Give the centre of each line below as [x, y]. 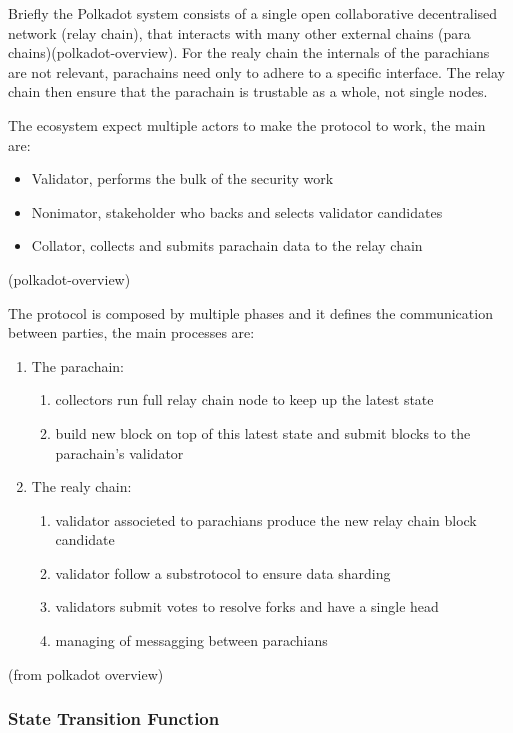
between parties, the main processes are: [131, 332]
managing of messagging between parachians [191, 640]
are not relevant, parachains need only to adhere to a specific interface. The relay [256, 71]
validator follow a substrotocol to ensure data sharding [223, 572]
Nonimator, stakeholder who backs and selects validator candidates [237, 211]
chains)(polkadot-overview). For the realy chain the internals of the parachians [249, 52]
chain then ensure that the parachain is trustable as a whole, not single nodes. [248, 91]
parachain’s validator [119, 452]
